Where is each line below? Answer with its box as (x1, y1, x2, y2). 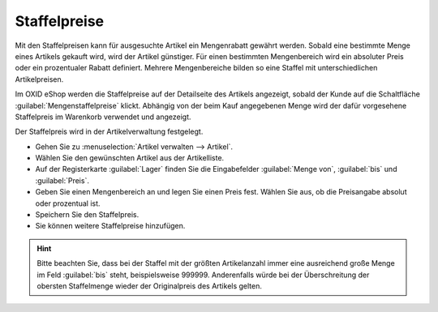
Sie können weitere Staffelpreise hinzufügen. (35, 221, 186, 231)
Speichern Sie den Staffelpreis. (35, 210, 140, 220)
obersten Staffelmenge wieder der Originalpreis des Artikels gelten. (36, 280, 263, 291)
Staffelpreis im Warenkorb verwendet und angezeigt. (15, 112, 191, 122)
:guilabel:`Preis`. (35, 175, 89, 186)
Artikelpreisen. (15, 74, 64, 84)
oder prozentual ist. (35, 199, 101, 208)
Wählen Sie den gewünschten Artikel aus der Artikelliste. (35, 153, 225, 163)
